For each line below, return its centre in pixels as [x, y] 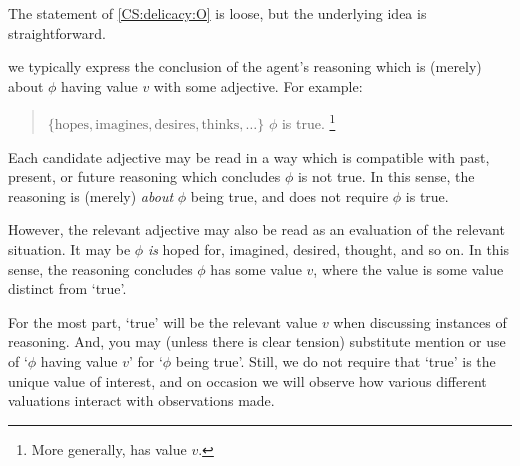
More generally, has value [109, 448]
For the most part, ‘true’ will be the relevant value [163, 321]
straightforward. [57, 32]
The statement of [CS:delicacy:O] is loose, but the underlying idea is [217, 13]
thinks [220, 125]
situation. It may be [69, 249]
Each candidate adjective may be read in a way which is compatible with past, [249, 156]
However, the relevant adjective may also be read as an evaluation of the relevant [256, 229]
